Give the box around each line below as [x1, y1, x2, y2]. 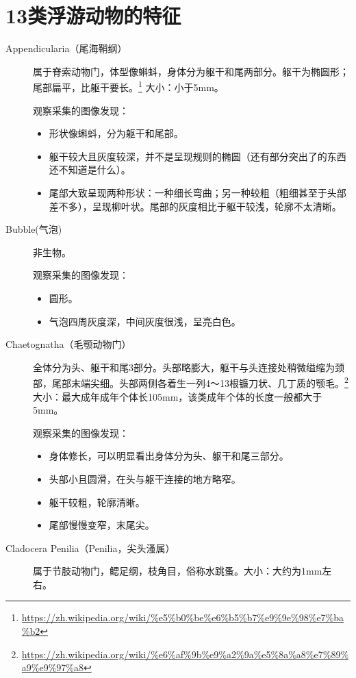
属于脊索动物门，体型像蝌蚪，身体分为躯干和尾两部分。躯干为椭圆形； [33, 64, 349, 78]
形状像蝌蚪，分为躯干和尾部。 [49, 126, 183, 140]
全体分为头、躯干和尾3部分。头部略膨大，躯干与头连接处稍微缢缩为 [33, 360, 335, 374]
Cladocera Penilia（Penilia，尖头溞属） [5, 540, 175, 555]
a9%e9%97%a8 [21, 660, 84, 675]
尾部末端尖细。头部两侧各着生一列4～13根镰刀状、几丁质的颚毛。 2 [51, 374, 348, 390]
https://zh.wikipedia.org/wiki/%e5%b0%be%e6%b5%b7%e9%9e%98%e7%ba [21, 610, 344, 625]
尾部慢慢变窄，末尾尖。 [49, 518, 155, 532]
